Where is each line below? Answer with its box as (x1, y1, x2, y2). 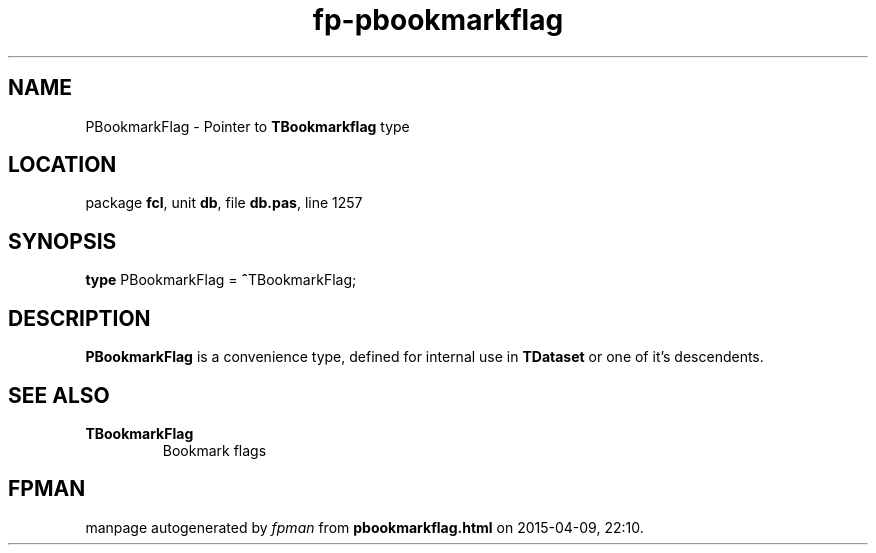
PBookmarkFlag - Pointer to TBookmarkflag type (85, 117, 410, 135)
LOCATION (8, 152, 117, 178)
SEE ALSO (8, 382, 110, 408)
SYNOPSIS (8, 228, 117, 254)
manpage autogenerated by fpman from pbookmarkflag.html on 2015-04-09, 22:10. (85, 518, 644, 536)
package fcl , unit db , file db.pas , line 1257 (85, 194, 363, 212)
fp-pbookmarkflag (312, 3, 564, 37)
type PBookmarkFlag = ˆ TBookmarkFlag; (85, 271, 357, 289)
